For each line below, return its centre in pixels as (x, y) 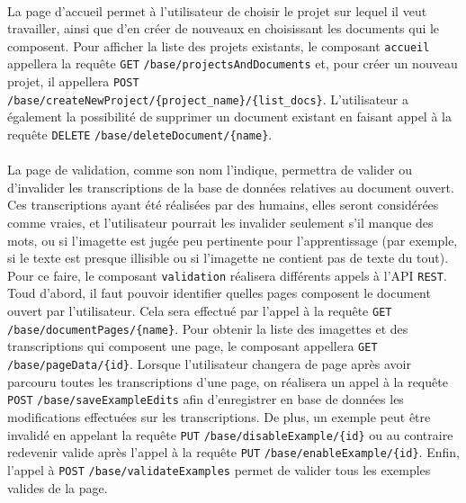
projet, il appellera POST (73, 81)
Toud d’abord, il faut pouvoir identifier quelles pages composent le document (219, 293)
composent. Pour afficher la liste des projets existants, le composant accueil (219, 45)
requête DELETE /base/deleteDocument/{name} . (140, 134)
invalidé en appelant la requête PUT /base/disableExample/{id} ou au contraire (230, 434)
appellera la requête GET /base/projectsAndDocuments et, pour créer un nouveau (233, 63)
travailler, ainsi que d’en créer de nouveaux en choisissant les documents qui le (224, 28)
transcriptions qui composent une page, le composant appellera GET (193, 346)
